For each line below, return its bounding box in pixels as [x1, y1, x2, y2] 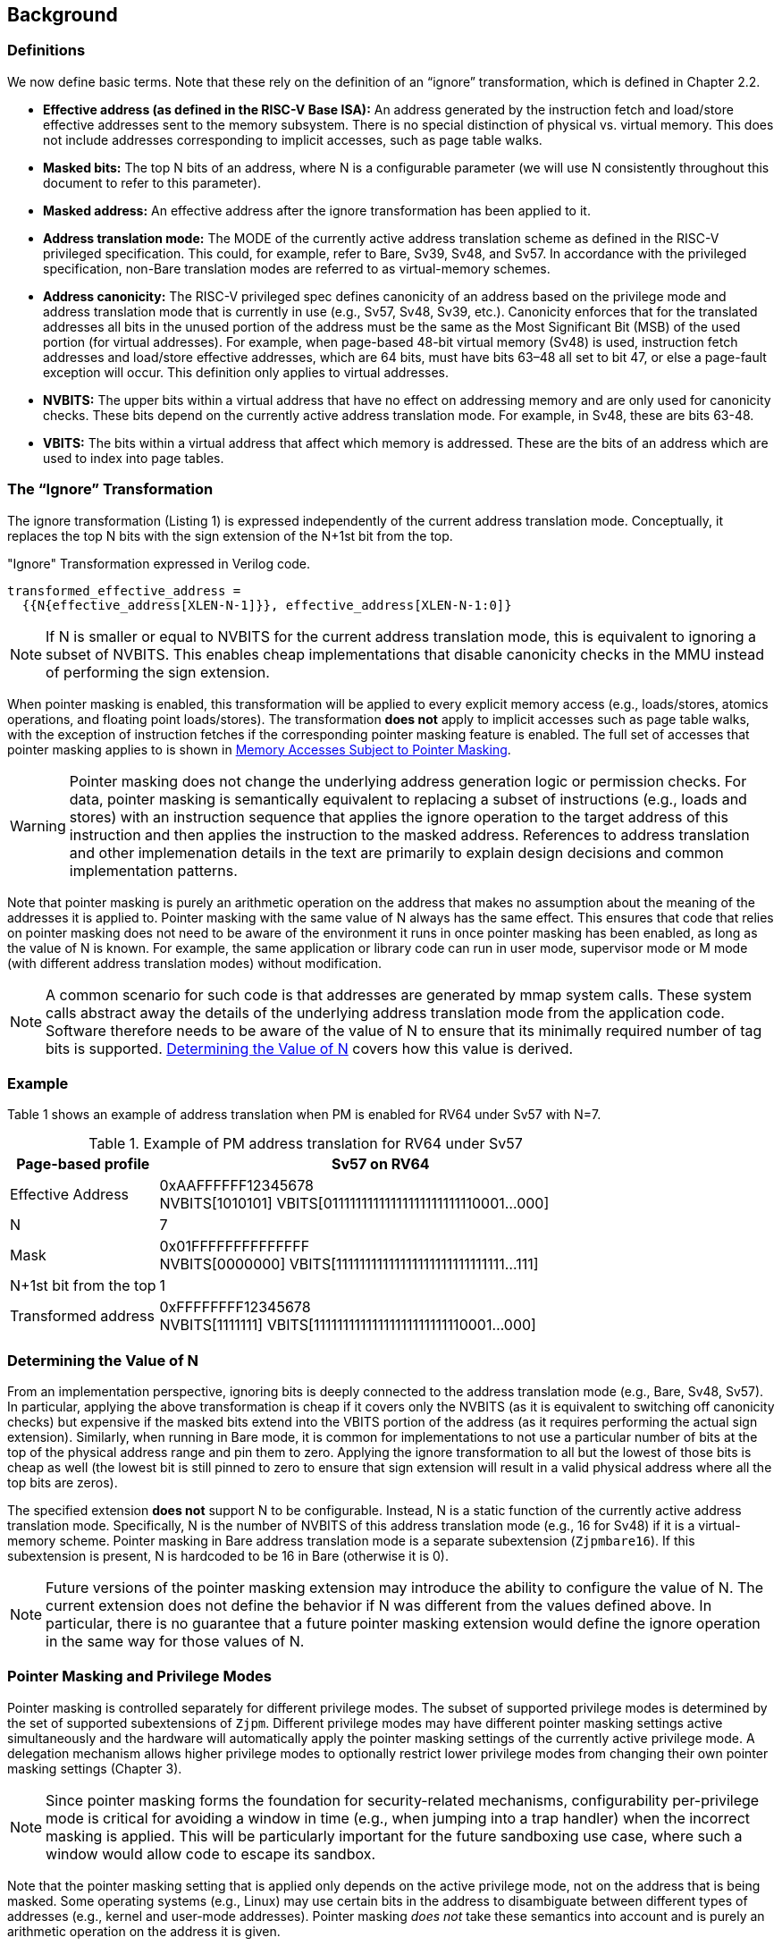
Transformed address [10, 1307, 155, 1326]
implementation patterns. [69, 861, 238, 880]
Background [7, 4, 118, 26]
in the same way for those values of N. [46, 1632, 305, 1651]
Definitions [7, 41, 86, 60]
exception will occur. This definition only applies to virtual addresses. [43, 364, 450, 380]
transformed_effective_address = [7, 583, 241, 598]
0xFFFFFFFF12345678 [159, 1298, 311, 1317]
